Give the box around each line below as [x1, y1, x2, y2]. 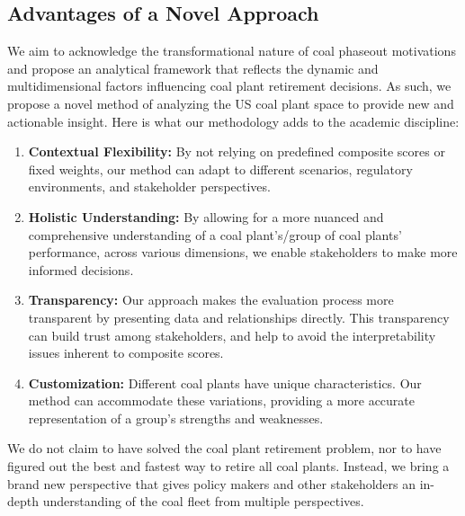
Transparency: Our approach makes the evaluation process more [28, 290, 394, 309]
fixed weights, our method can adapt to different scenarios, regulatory [28, 159, 413, 178]
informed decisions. [28, 260, 134, 279]
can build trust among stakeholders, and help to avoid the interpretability [28, 325, 436, 344]
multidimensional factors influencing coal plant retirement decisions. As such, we [7, 76, 452, 95]
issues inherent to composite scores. [28, 343, 224, 362]
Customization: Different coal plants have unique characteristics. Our [28, 373, 422, 392]
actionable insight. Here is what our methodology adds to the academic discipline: [7, 111, 460, 130]
